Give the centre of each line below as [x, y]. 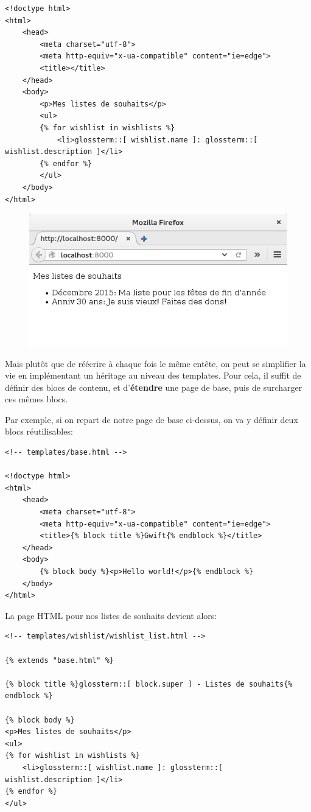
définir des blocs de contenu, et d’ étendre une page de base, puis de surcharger [154, 387]
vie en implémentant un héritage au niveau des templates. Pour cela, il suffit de [153, 375]
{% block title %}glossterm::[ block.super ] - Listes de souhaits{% [149, 684]
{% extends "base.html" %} [59, 660]
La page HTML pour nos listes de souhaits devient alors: [111, 615]
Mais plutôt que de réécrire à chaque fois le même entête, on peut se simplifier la [155, 363]
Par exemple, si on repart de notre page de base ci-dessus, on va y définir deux [152, 419]
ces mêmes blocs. [37, 399]
